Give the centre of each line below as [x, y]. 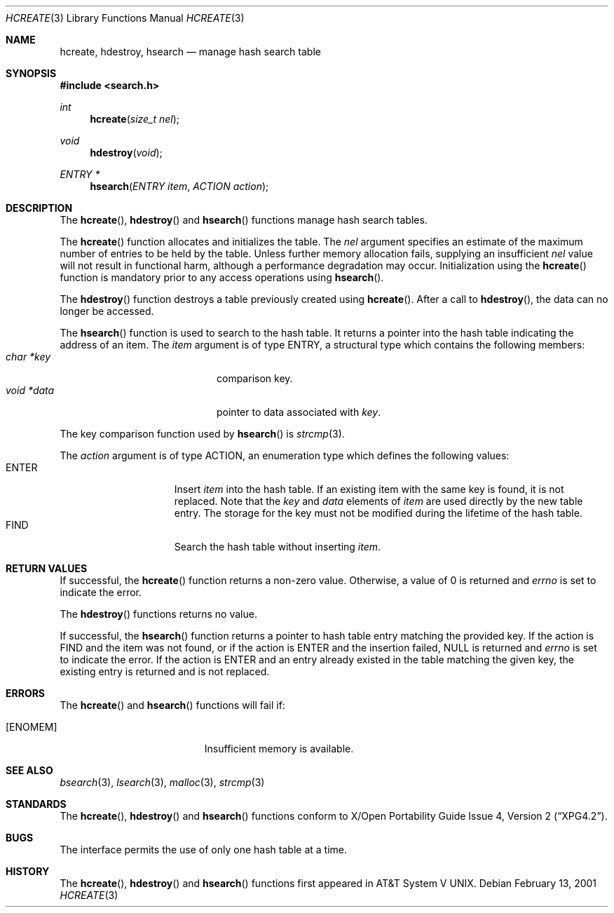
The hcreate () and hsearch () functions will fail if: [172, 705]
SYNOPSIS [31, 73]
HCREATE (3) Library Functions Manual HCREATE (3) [125, 18]
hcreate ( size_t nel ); [135, 119]
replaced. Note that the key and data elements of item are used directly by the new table [378, 501]
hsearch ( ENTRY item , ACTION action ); [179, 186]
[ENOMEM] [32, 727]
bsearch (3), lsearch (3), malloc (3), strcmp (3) [162, 782]
